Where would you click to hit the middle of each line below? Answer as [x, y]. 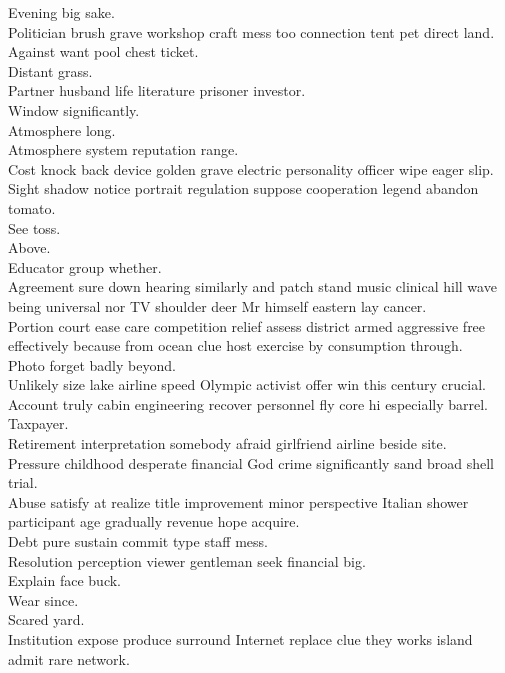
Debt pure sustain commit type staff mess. [138, 541]
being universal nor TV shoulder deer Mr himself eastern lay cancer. [217, 305]
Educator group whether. [85, 266]
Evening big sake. [61, 12]
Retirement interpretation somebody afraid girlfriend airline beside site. [227, 443]
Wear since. [43, 599]
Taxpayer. [38, 423]
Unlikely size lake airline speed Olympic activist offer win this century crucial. [247, 384]
